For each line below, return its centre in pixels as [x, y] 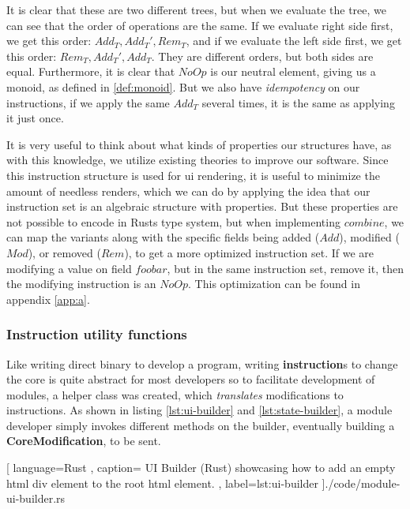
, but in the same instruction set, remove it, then [285, 268]
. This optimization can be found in [274, 284]
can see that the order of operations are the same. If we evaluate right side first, [200, 25]
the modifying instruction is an [81, 284]
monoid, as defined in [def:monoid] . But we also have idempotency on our [183, 86]
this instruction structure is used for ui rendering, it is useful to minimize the [193, 175]
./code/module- [363, 483]
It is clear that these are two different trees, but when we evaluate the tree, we [196, 9]
